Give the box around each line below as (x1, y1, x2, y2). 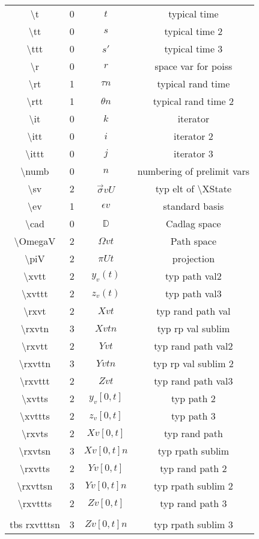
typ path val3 (165, 286, 222, 300)
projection (172, 251, 215, 265)
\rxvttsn (17, 479, 53, 493)
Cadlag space (166, 216, 221, 230)
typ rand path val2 (154, 339, 233, 353)
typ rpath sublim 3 (154, 517, 233, 531)
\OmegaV (14, 234, 56, 248)
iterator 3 (173, 147, 213, 160)
